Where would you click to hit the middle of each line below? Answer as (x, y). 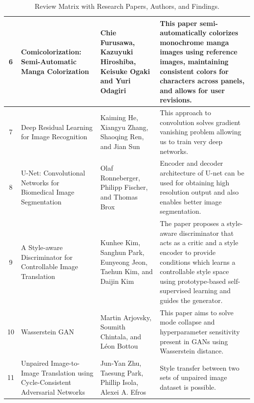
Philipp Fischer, (124, 187)
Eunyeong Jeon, (124, 262)
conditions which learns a (198, 262)
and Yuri (116, 81)
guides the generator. (191, 300)
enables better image (191, 201)
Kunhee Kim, (120, 242)
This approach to (185, 113)
